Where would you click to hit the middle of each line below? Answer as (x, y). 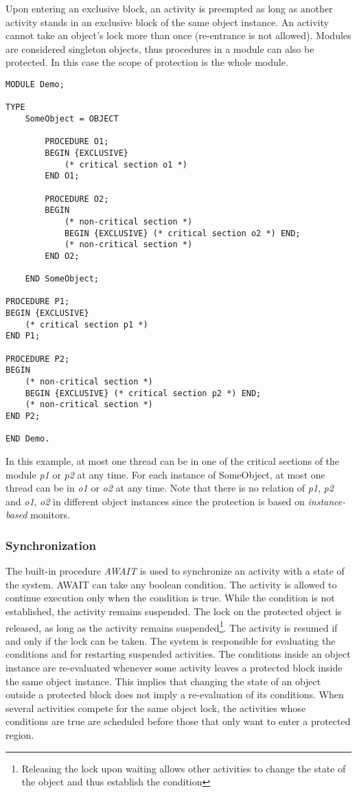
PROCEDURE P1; (38, 302)
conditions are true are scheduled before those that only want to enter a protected (178, 721)
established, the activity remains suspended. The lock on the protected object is (174, 611)
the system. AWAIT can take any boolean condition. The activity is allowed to (171, 584)
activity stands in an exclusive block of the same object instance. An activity (167, 22)
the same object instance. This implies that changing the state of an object (163, 681)
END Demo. (28, 439)
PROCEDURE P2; (38, 359)
